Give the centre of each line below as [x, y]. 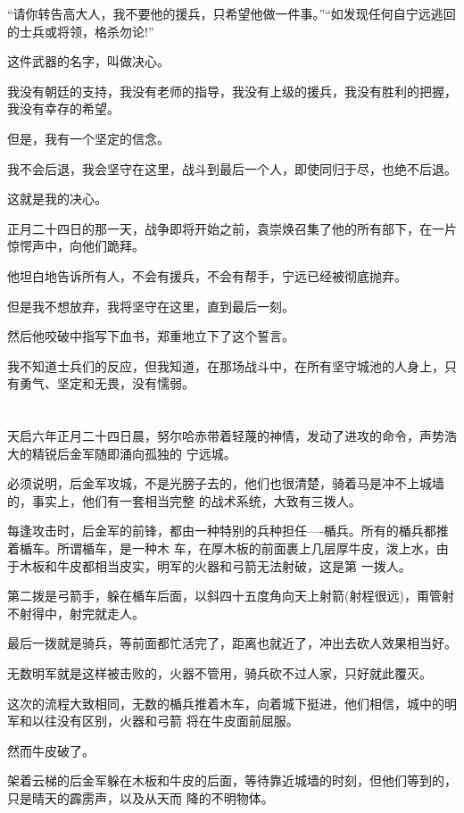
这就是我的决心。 [57, 199]
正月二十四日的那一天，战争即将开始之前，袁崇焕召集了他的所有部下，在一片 [232, 228]
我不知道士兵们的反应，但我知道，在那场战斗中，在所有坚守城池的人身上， [226, 365]
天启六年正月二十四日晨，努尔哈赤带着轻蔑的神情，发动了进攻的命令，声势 [226, 436]
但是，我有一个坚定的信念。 [88, 138]
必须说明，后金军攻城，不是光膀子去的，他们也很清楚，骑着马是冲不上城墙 [226, 483]
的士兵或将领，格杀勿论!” [81, 31]
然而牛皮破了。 [51, 750]
